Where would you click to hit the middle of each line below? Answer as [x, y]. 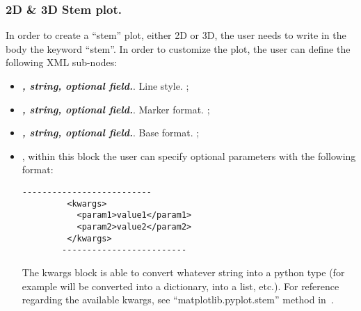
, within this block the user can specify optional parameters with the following [189, 155]
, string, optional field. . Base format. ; [111, 133]
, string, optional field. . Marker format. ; [116, 109]
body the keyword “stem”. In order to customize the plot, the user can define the [178, 48]
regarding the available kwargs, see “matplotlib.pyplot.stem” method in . [178, 300]
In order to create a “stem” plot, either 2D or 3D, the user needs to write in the [176, 35]
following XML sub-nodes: [62, 62]
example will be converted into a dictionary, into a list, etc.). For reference [180, 286]
